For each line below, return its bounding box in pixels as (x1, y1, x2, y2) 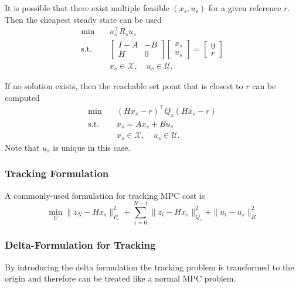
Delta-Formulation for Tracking (5, 238, 156, 252)
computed (5, 91, 40, 103)
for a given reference (208, 2, 281, 13)
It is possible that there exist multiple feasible (5, 2, 169, 13)
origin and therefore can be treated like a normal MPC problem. (5, 272, 236, 284)
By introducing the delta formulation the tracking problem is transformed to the (5, 260, 294, 273)
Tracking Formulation (5, 166, 109, 181)
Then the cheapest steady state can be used (5, 13, 162, 25)
